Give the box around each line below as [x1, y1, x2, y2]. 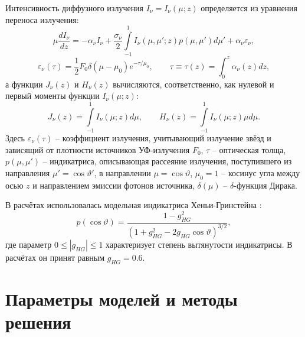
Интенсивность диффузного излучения [5, 2, 144, 14]
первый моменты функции [5, 89, 100, 102]
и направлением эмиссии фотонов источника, [32, 179, 195, 191]
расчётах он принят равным [5, 251, 104, 263]
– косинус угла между [221, 166, 300, 179]
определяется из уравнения [201, 2, 298, 14]
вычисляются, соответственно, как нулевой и [113, 77, 274, 90]
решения [5, 310, 71, 334]
